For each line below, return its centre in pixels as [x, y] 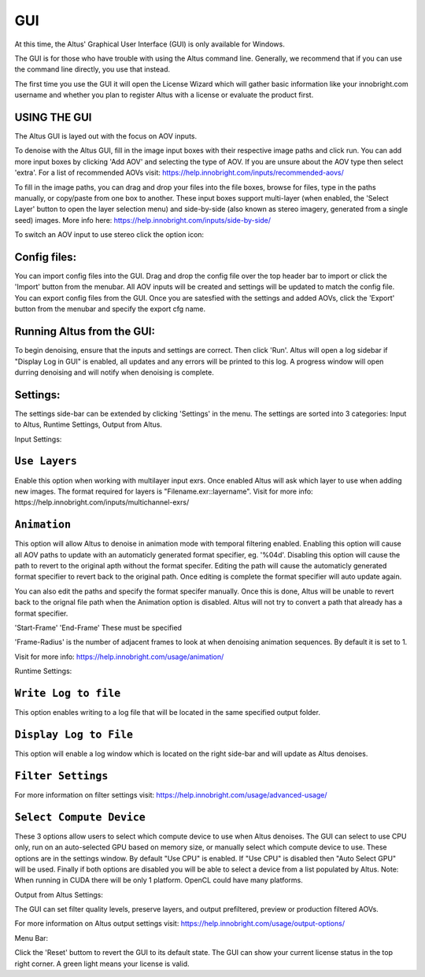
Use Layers [46, 461]
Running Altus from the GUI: [85, 332]
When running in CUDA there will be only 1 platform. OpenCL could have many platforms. [159, 880]
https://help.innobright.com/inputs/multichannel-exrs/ [102, 502]
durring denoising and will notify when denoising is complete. [114, 372]
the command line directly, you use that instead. [92, 69]
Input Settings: [38, 439]
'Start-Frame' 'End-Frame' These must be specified [98, 627]
